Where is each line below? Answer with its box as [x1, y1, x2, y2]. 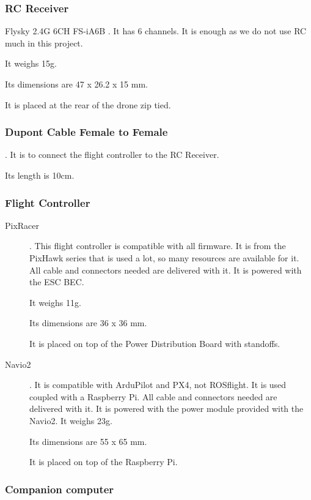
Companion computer [5, 481, 114, 496]
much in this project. [5, 36, 83, 49]
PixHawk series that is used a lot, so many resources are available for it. [29, 252, 299, 264]
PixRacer [5, 218, 40, 231]
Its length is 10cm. [5, 169, 75, 181]
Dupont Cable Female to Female [5, 124, 168, 140]
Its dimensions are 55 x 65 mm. [29, 435, 147, 447]
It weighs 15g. [5, 57, 57, 70]
